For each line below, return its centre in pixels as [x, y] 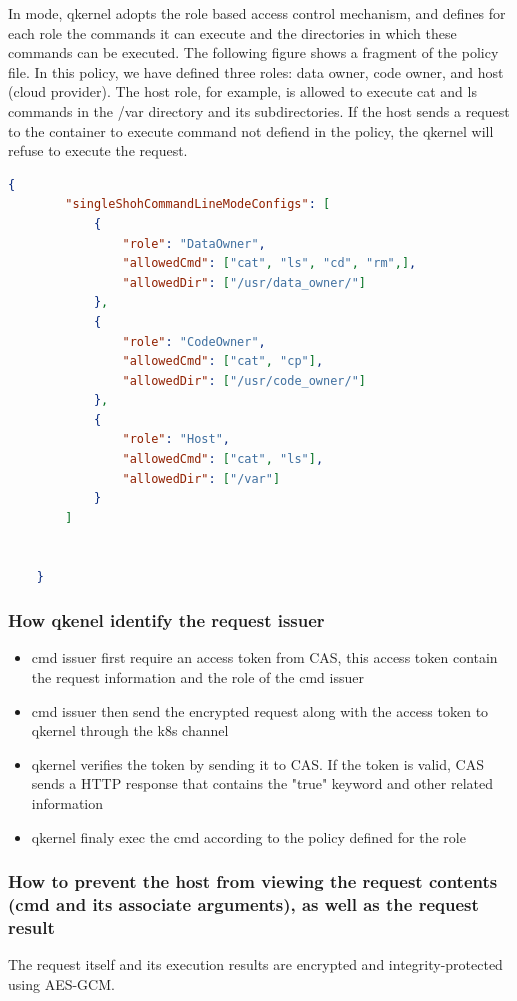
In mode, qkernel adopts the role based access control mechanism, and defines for [257, 13]
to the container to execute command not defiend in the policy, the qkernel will [251, 130]
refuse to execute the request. [98, 150]
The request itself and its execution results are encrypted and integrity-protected [255, 964]
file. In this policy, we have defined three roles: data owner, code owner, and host [256, 71]
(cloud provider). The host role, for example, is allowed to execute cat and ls [242, 91]
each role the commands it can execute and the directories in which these [232, 32]
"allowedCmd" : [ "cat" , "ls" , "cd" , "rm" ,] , [269, 263]
